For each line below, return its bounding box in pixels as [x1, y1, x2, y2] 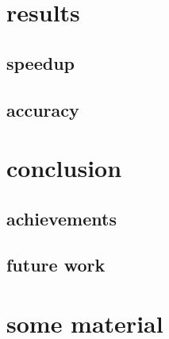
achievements [6, 206, 117, 230]
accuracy [6, 97, 79, 121]
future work [6, 252, 106, 277]
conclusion [6, 152, 122, 184]
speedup [6, 50, 75, 75]
